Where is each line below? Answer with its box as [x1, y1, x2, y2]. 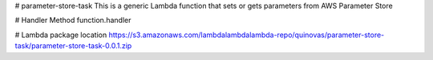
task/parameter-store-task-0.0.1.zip [14, 41, 132, 51]
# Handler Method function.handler [14, 16, 132, 25]
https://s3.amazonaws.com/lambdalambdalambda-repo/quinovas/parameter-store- [108, 30, 385, 39]
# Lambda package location [14, 30, 107, 39]
